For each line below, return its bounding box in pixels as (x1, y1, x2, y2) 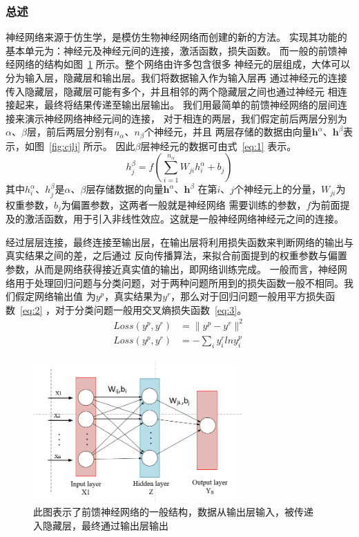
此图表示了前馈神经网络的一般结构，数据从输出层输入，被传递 (33, 505, 313, 519)
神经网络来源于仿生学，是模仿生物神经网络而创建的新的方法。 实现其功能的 (6, 30, 347, 44)
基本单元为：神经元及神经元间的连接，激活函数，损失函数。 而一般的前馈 (6, 43, 338, 57)
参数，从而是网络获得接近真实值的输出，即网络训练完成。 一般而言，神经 (6, 262, 338, 276)
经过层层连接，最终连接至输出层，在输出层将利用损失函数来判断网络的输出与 (6, 234, 353, 249)
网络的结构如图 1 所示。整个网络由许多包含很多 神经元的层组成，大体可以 (14, 57, 351, 71)
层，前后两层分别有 (26, 124, 114, 139)
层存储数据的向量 (86, 182, 164, 196)
